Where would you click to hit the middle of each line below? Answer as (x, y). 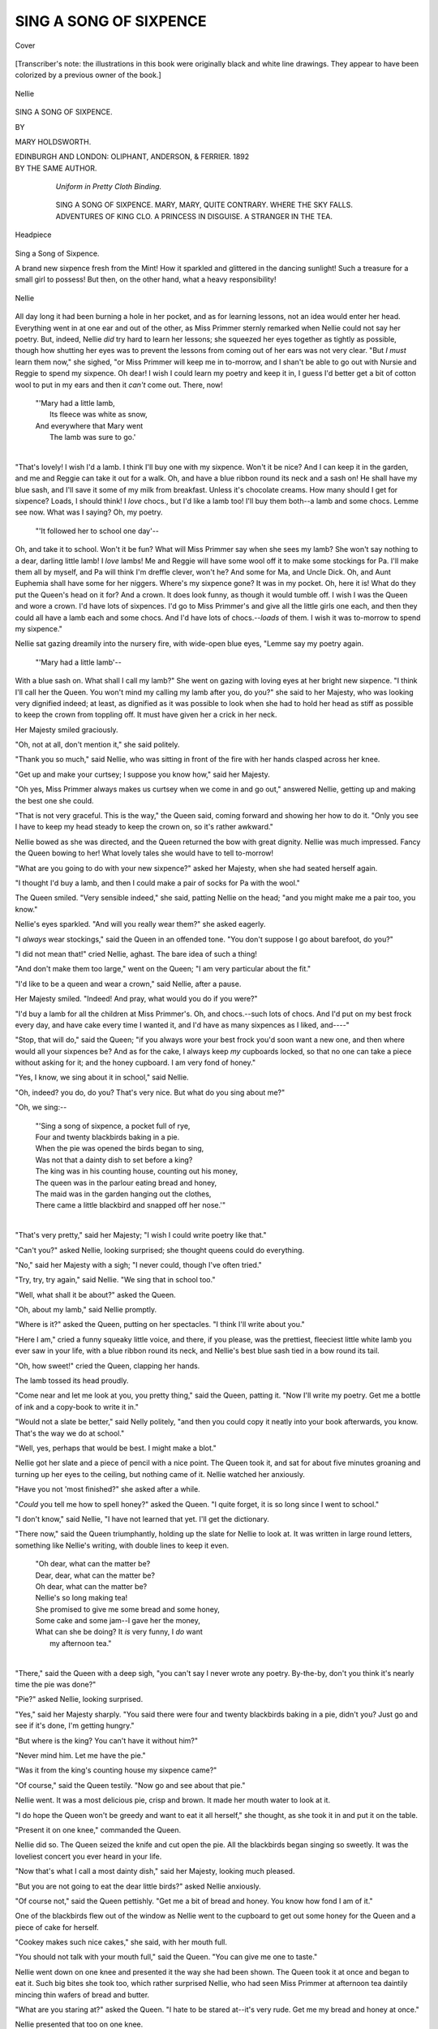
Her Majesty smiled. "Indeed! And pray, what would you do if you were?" (137, 999)
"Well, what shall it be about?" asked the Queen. (95, 1295)
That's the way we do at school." (70, 1433)
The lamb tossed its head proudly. (72, 1381)
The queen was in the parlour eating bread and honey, (126, 1183)
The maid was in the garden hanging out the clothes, (123, 1194)
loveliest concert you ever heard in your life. (88, 1856)
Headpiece (33, 235)
